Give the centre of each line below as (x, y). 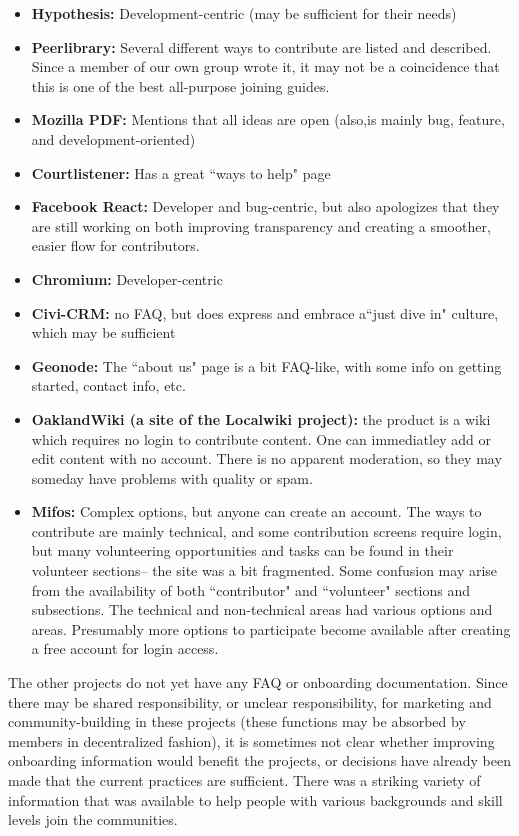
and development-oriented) (113, 138)
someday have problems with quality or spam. (172, 477)
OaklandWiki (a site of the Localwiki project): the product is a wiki (261, 418)
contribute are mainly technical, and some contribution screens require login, (266, 530)
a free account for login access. (125, 648)
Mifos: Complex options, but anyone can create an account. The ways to (256, 511)
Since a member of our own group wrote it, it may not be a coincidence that (265, 66)
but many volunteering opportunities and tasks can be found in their (242, 550)
